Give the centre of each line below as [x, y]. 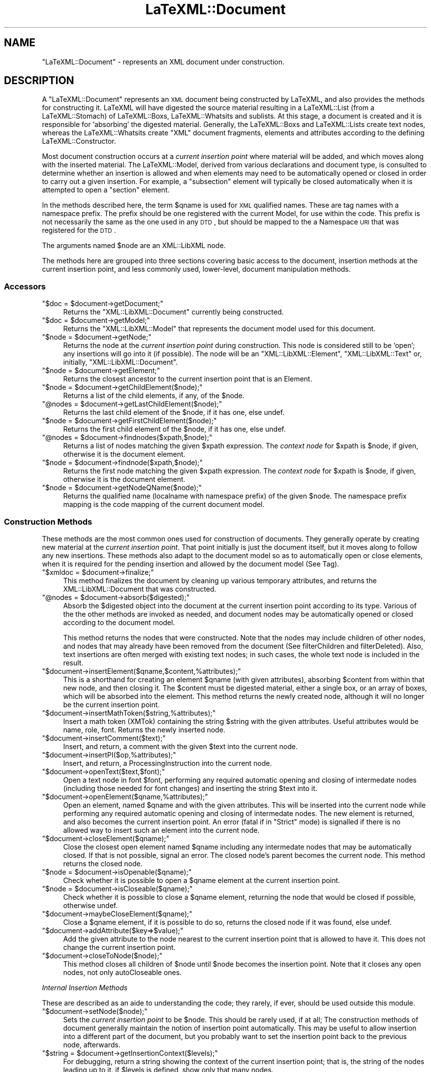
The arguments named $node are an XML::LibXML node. [134, 246]
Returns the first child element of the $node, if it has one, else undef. [174, 429]
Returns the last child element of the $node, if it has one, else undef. [174, 412]
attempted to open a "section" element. [106, 190]
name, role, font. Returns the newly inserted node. [144, 729]
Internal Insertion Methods [85, 987]
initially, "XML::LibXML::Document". [121, 362]
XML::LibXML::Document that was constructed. [140, 589]
